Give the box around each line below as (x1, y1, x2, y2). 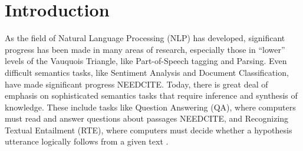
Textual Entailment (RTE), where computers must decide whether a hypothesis (5, 123, 292, 136)
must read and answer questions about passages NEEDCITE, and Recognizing (5, 112, 289, 125)
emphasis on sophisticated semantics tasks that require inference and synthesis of (5, 89, 298, 102)
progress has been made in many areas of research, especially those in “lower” (5, 43, 285, 55)
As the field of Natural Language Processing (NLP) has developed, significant (5, 32, 285, 44)
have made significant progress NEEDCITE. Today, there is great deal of (5, 78, 268, 90)
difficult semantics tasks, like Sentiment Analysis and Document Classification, (5, 66, 289, 78)
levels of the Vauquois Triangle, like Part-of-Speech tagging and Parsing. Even (5, 55, 287, 67)
